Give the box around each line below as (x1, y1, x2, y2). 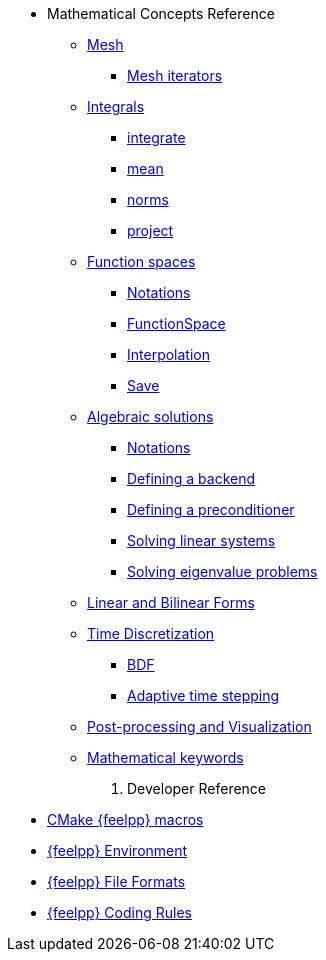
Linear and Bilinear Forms (87, 594, 255, 611)
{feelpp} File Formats (47, 873, 186, 890)
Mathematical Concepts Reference (47, 5, 275, 22)
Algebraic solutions (87, 408, 214, 425)
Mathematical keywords (87, 749, 244, 766)
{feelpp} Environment (47, 842, 188, 859)
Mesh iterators (127, 67, 223, 84)
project (127, 222, 174, 239)
